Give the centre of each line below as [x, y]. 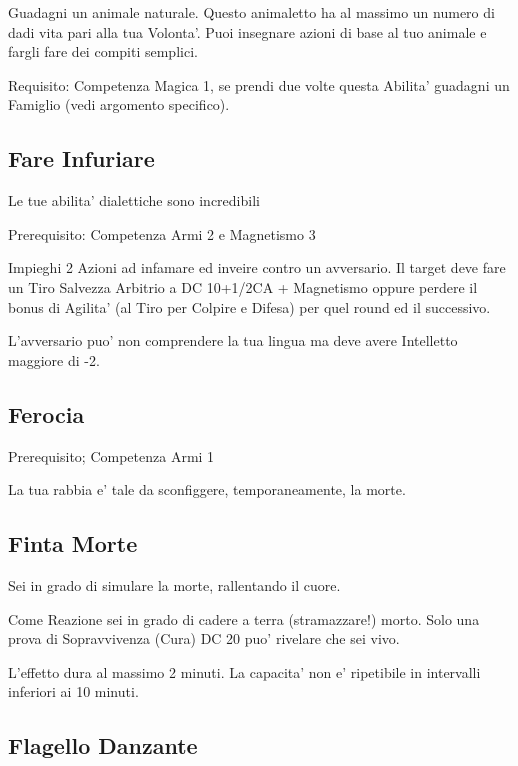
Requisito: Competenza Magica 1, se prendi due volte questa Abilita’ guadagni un [259, 84]
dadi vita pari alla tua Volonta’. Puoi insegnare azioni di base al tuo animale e [247, 31]
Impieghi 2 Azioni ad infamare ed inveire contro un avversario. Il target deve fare [257, 267]
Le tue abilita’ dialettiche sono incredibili [134, 200]
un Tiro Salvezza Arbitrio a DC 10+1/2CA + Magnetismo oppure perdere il [243, 286]
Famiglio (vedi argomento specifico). [119, 104]
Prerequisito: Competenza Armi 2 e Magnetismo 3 [162, 233]
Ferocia [46, 413]
